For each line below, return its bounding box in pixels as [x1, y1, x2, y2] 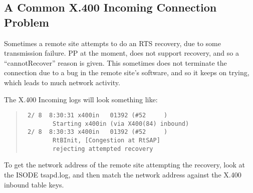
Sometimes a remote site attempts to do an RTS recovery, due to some [4, 38, 221, 48]
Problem [4, 14, 49, 30]
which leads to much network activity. [4, 77, 120, 87]
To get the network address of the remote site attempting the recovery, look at [4, 159, 245, 170]
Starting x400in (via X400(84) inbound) [53, 120, 189, 127]
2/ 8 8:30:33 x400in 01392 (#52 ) [27, 128, 168, 136]
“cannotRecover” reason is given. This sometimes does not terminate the [4, 57, 227, 68]
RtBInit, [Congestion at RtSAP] [53, 137, 160, 144]
